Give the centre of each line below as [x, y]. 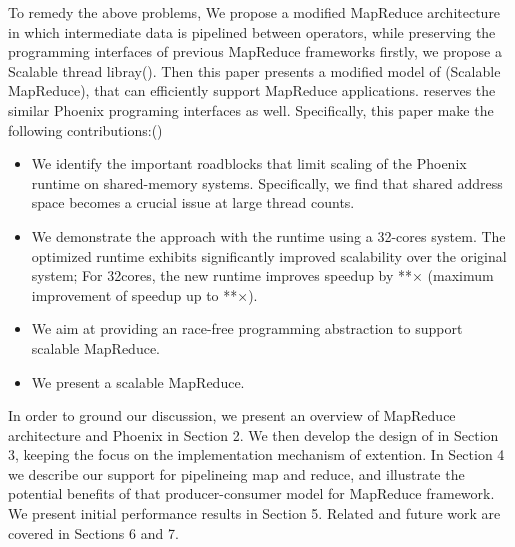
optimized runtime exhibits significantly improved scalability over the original [269, 255]
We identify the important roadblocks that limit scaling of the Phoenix [249, 163]
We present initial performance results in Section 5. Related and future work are [254, 513]
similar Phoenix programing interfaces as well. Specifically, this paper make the [251, 109]
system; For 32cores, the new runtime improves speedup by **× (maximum [262, 275]
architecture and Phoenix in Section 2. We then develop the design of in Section [253, 434]
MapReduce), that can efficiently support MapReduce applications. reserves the [252, 90]
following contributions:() [85, 129]
